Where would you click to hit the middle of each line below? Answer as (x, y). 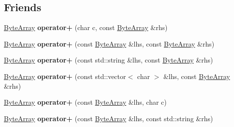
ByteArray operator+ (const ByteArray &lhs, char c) (85, 102)
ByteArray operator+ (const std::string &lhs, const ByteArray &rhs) (109, 60)
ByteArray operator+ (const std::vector (65, 76)
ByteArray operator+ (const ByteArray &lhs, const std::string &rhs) (109, 118)
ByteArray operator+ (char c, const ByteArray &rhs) (86, 27)
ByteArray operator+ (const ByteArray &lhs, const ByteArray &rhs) (109, 43)
